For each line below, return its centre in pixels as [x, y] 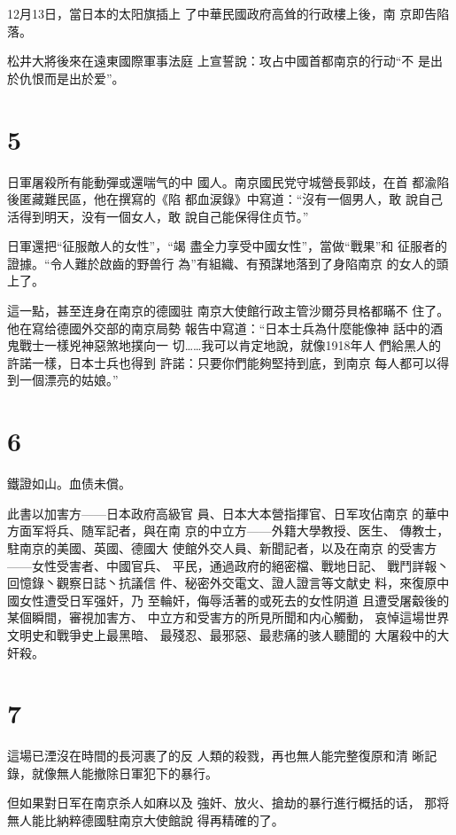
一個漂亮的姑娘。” [69, 380]
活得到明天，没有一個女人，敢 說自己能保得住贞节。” [158, 216]
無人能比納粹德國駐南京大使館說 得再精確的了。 [146, 820]
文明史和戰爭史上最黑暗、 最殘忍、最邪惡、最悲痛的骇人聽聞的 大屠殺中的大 [228, 634]
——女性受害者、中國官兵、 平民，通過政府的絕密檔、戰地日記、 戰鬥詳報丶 [228, 565]
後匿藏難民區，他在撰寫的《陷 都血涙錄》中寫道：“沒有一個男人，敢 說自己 [225, 199]
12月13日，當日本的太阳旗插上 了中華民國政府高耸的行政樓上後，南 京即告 [222, 13]
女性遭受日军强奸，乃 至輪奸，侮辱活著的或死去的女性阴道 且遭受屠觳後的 [234, 600]
